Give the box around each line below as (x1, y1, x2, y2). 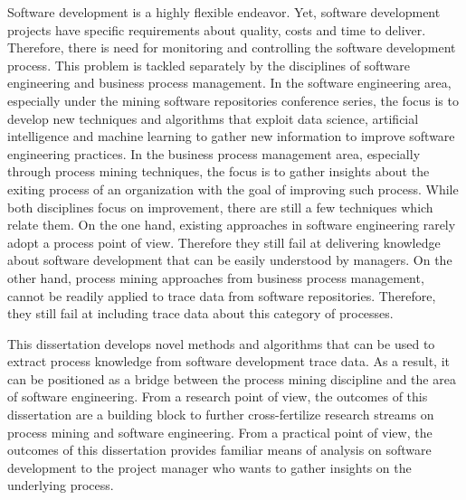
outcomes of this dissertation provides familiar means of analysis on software (7, 440, 432, 459)
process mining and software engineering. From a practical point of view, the (7, 422, 433, 441)
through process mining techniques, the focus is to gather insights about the (7, 162, 430, 181)
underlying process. (7, 476, 114, 495)
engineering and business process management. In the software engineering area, (7, 73, 452, 92)
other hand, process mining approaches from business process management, (7, 268, 424, 287)
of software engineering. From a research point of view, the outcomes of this (7, 387, 428, 406)
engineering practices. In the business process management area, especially (7, 144, 421, 163)
